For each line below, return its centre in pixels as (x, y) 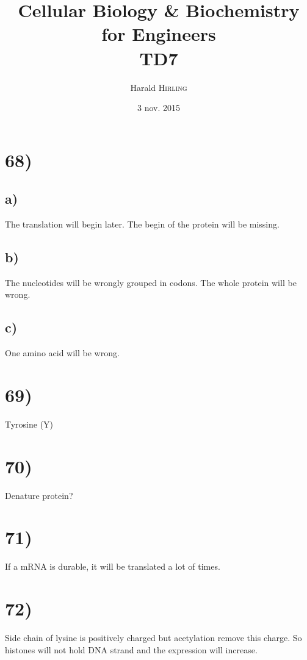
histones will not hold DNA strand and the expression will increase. (131, 649)
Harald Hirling (159, 87)
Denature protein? (39, 495)
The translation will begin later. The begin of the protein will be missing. (142, 224)
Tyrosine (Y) (29, 424)
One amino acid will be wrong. (62, 353)
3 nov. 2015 (159, 108)
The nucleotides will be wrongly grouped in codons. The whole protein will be (151, 282)
